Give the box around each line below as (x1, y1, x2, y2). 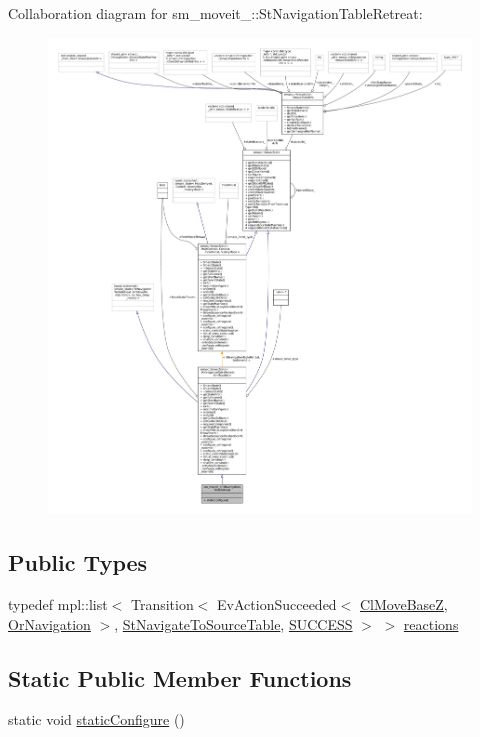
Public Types (8, 547, 148, 578)
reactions (403, 613, 459, 634)
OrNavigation (8, 613, 91, 634)
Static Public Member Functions (8, 662, 352, 693)
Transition (130, 593, 194, 614)
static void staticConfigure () (8, 709, 185, 730)
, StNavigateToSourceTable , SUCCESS (114, 613, 353, 634)
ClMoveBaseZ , (359, 593, 448, 614)
